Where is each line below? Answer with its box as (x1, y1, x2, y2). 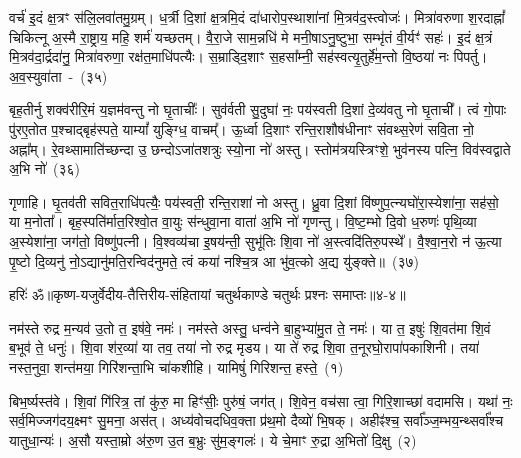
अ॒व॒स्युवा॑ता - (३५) (9, 65, 108, 86)
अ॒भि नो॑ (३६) (9, 158, 80, 179)
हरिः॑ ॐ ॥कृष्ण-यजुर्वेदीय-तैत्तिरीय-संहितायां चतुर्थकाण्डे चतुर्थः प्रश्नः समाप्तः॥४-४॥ (9, 284, 406, 305)
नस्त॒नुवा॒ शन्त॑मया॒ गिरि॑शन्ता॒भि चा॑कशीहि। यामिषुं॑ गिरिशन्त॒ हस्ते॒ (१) (9, 356, 344, 377)
